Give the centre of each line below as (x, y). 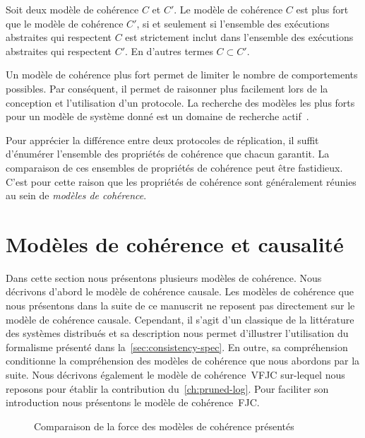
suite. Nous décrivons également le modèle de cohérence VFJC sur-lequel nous (175, 374)
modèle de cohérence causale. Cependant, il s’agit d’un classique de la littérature (180, 319)
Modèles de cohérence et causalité (175, 243)
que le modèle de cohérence (65, 23)
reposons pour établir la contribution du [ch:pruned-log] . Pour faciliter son (167, 388)
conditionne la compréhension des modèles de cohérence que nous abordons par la (183, 361)
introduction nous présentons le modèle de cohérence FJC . (133, 402)
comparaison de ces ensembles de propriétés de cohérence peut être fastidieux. (174, 167)
